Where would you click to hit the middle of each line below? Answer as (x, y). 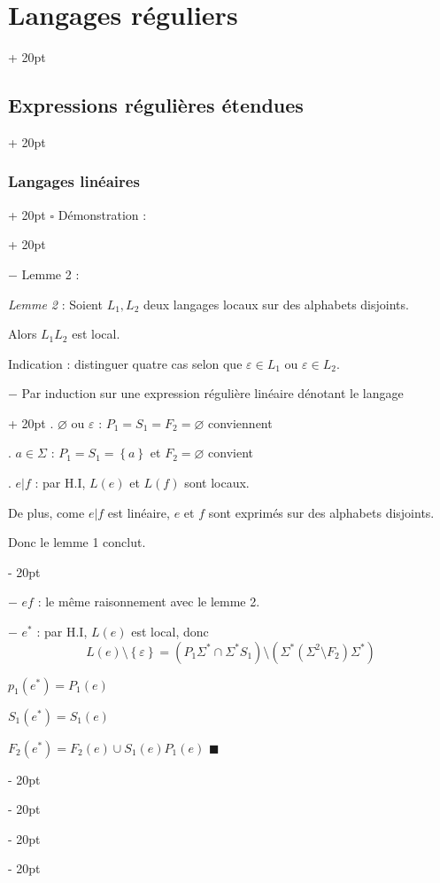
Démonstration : (102, 214)
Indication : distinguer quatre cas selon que (125, 363)
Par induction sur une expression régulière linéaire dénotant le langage (212, 393)
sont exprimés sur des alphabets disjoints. (321, 512)
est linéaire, (139, 512)
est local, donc (170, 632)
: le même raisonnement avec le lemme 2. (149, 602)
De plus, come (46, 512)
